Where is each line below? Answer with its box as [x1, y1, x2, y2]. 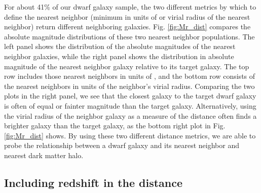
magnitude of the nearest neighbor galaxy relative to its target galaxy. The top [4, 61, 249, 71]
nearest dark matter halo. [4, 150, 84, 160]
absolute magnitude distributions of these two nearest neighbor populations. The [4, 31, 255, 41]
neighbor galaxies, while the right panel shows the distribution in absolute [4, 51, 234, 61]
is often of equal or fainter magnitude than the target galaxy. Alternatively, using [4, 100, 256, 111]
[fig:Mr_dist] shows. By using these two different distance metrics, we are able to [4, 130, 256, 140]
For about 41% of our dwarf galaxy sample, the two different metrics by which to [4, 2, 256, 12]
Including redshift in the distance [4, 174, 183, 190]
